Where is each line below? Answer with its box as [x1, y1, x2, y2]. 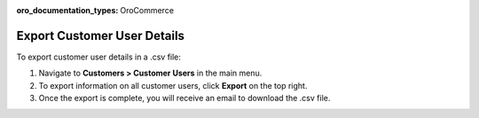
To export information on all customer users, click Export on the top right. [38, 80, 308, 90]
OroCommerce [120, 5, 175, 15]
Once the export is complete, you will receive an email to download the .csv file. [38, 93, 331, 104]
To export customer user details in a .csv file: [16, 51, 182, 62]
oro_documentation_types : [16, 5, 119, 15]
